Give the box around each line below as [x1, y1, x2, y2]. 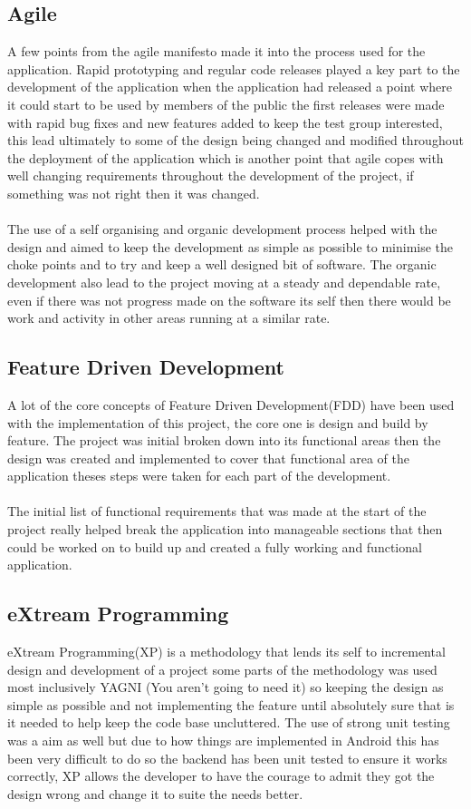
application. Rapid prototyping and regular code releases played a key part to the [7, 59, 460, 78]
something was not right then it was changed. [7, 183, 260, 202]
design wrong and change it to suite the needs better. [7, 784, 303, 803]
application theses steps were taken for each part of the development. [7, 466, 391, 485]
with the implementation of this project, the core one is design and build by [7, 413, 428, 432]
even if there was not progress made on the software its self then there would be [7, 290, 451, 309]
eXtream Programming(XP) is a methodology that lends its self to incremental [7, 642, 446, 661]
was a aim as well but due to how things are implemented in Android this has [7, 731, 439, 750]
